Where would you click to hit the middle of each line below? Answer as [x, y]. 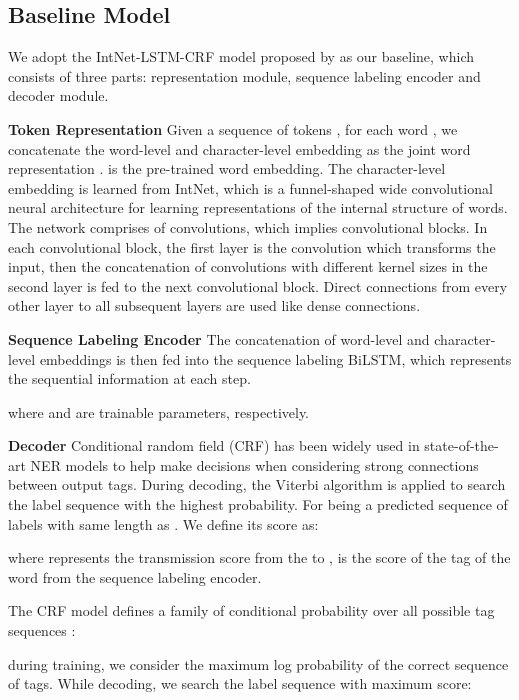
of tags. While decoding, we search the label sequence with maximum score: [240, 683]
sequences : [42, 630]
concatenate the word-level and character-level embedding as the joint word [239, 148]
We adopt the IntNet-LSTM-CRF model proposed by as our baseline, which [241, 56]
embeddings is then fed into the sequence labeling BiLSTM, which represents [275, 358]
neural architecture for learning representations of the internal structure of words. [258, 207]
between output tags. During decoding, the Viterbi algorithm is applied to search [257, 484]
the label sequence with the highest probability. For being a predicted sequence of [258, 504]
